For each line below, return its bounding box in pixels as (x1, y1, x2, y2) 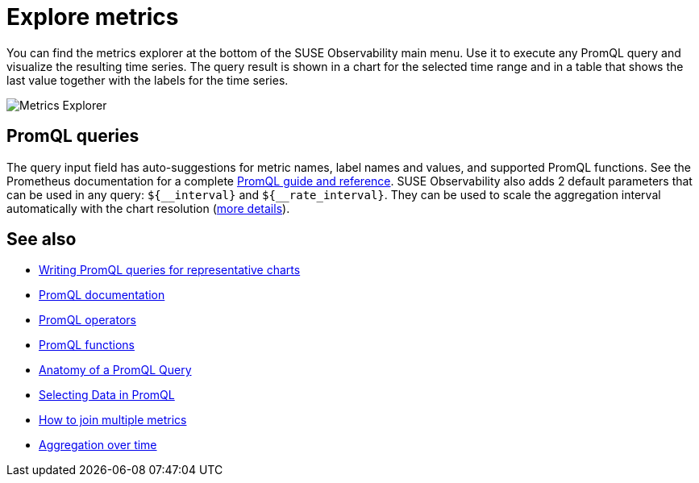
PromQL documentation (39, 288, 165, 302)
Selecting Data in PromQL (39, 388, 175, 402)
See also (6, 229, 77, 250)
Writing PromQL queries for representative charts (39, 263, 301, 277)
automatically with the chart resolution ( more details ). (6, 201, 290, 215)
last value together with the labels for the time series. (6, 73, 289, 87)
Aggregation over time (39, 438, 157, 452)
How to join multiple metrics (39, 413, 187, 427)
